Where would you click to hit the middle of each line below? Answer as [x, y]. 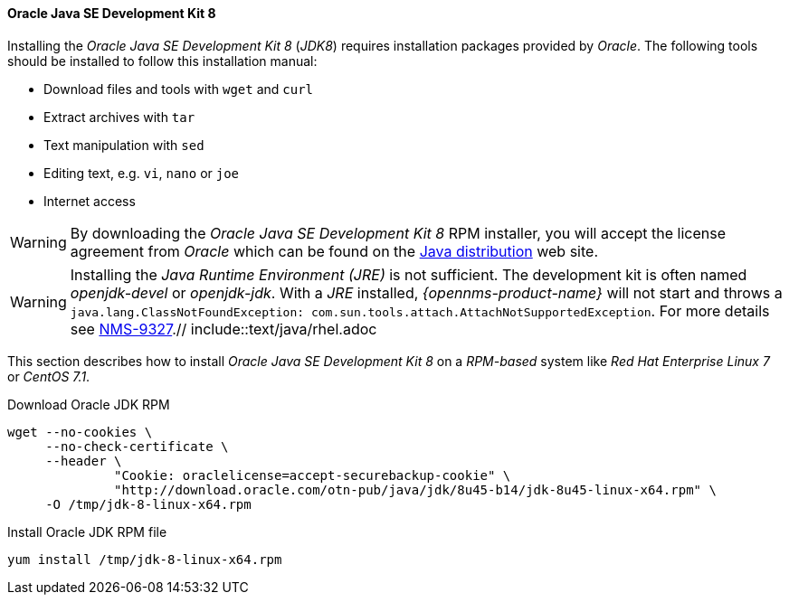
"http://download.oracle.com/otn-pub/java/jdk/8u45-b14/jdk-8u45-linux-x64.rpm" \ [415, 489]
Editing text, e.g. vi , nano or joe [142, 173]
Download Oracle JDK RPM [89, 404]
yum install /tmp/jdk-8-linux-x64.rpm [145, 559]
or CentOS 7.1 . [49, 376]
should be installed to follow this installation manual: [162, 61]
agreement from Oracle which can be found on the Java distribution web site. [334, 251]
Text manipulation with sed [124, 145]
